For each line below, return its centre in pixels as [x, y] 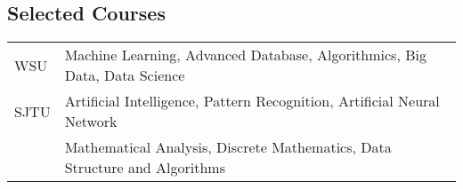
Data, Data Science [125, 75]
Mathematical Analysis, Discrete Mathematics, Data [228, 147]
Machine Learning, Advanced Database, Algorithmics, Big [245, 55]
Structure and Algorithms [145, 168]
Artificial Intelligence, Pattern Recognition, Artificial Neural [252, 101]
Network [91, 122]
